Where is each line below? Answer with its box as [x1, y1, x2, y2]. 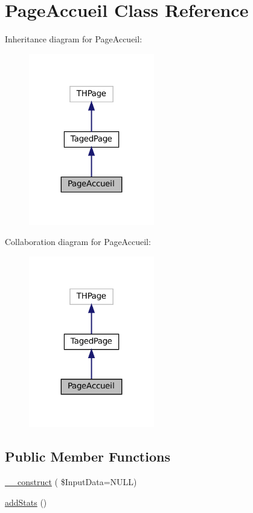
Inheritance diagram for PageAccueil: [5, 33, 143, 45]
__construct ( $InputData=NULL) [5, 475, 137, 488]
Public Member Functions [5, 447, 170, 466]
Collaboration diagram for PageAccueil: [5, 235, 151, 248]
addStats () [5, 495, 47, 508]
